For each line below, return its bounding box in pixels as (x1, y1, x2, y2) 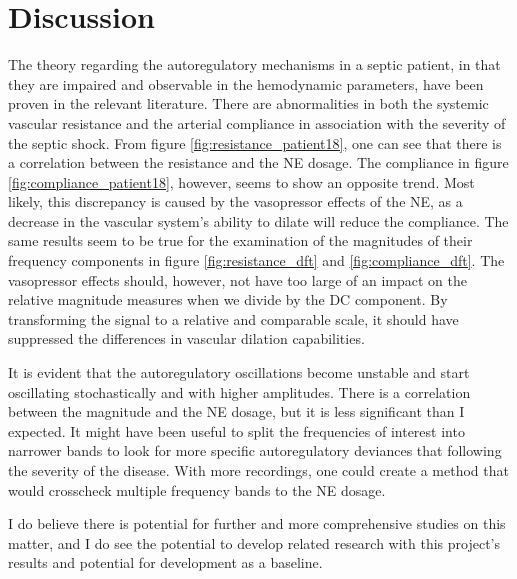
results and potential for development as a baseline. (8, 552, 323, 573)
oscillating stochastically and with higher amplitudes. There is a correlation (8, 381, 471, 402)
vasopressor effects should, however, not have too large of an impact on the (8, 269, 467, 290)
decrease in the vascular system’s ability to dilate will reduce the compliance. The (8, 210, 509, 231)
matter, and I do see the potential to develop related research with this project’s (8, 532, 501, 553)
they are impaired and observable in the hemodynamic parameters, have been (8, 73, 484, 94)
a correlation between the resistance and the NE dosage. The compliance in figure (8, 152, 509, 173)
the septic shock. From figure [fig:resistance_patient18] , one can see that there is (8, 132, 502, 153)
